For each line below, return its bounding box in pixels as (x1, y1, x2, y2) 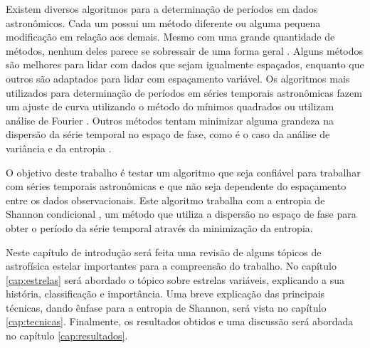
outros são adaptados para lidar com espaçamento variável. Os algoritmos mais (6, 70, 350, 85)
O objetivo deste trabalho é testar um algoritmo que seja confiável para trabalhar (6, 164, 361, 179)
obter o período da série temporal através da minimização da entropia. (6, 220, 313, 235)
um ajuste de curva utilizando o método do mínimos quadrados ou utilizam (6, 99, 334, 114)
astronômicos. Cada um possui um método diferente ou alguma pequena (6, 15, 321, 30)
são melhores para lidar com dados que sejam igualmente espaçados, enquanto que (6, 57, 364, 72)
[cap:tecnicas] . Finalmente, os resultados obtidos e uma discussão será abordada (6, 314, 354, 329)
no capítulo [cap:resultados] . (6, 328, 128, 343)
